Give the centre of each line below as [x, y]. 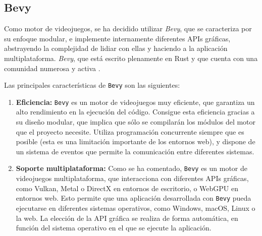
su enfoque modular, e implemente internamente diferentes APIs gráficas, [117, 38]
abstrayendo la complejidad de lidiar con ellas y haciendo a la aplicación [116, 48]
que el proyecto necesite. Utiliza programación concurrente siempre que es [130, 131]
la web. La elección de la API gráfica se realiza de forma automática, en [127, 218]
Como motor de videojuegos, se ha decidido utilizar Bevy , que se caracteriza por [128, 28]
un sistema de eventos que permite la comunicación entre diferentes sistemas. [135, 151]
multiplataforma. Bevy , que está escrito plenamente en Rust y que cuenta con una [131, 58]
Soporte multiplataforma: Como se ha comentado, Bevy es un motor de [132, 168]
